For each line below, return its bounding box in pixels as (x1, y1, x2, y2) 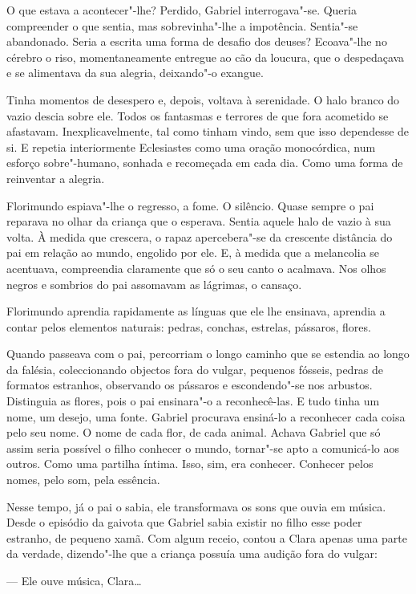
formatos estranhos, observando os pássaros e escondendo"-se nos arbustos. (6, 376, 373, 393)
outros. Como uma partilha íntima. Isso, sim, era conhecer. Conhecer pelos (6, 455, 374, 472)
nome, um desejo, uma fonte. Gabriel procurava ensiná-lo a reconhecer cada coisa (6, 408, 406, 425)
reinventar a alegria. (6, 169, 105, 186)
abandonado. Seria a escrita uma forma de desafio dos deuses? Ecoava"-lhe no (6, 33, 387, 50)
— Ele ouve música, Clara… (6, 572, 142, 588)
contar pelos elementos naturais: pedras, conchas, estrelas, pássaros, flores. (6, 318, 371, 335)
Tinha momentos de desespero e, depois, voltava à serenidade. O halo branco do (6, 91, 400, 108)
